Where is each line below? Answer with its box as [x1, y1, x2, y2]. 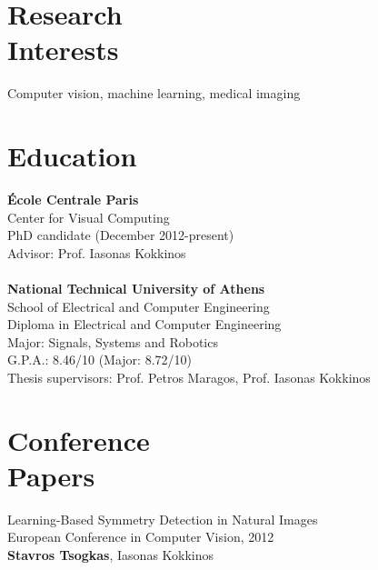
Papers [7, 456, 95, 494]
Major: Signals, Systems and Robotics [7, 332, 218, 351]
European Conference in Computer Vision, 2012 [7, 527, 274, 546]
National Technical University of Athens [7, 279, 265, 297]
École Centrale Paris [7, 190, 139, 209]
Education [7, 137, 137, 175]
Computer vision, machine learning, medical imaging [7, 84, 301, 103]
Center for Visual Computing [7, 207, 170, 226]
